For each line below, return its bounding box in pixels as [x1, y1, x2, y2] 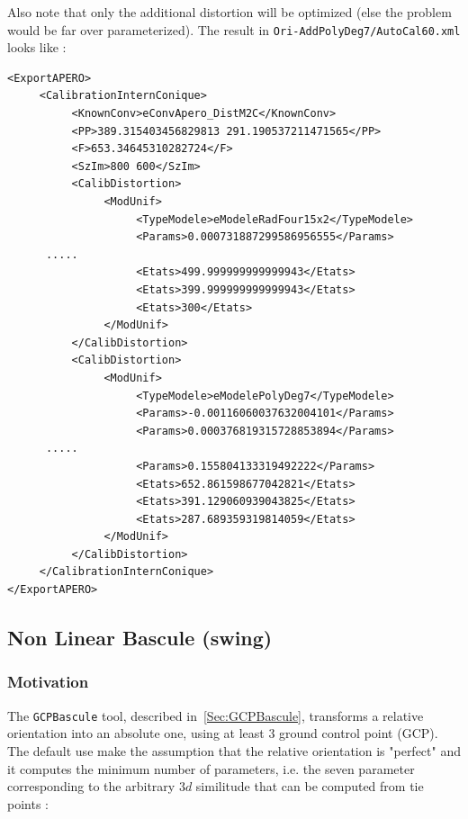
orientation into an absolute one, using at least [7, 724, 265, 742]
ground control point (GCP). [279, 724, 438, 742]
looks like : [7, 38, 67, 57]
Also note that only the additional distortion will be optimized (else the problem [7, 3, 452, 21]
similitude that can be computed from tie [195, 777, 424, 796]
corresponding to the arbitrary [7, 777, 175, 796]
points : [7, 794, 49, 813]
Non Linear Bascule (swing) [7, 624, 273, 652]
